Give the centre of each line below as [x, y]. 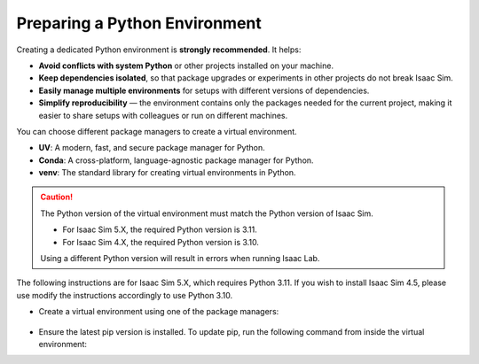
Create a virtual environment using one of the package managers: [159, 312]
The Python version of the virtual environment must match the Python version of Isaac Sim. [207, 213]
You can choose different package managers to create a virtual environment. [157, 131]
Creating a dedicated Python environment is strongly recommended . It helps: [159, 50]
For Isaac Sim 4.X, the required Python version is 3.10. [161, 242]
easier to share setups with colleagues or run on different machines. [163, 115]
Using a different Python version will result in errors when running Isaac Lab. [180, 259]
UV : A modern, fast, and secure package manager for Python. [152, 148]
